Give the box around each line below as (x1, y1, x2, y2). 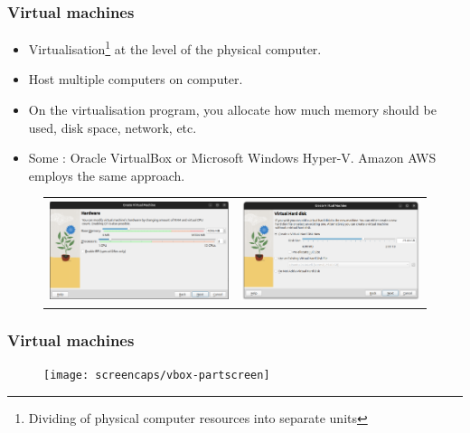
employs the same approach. (28, 165, 185, 184)
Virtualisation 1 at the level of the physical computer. (28, 37, 322, 58)
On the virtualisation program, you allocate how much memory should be (28, 100, 437, 119)
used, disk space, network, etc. (28, 118, 197, 136)
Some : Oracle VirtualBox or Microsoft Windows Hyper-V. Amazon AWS (28, 148, 437, 167)
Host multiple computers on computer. (28, 70, 243, 89)
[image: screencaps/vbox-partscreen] (43, 369, 270, 382)
